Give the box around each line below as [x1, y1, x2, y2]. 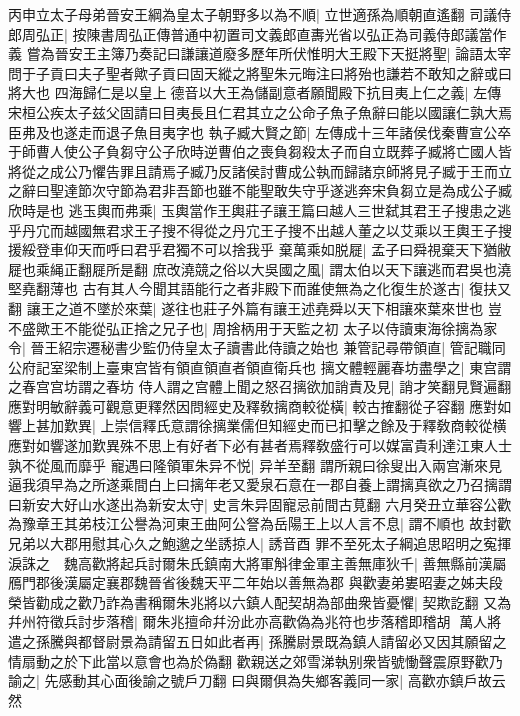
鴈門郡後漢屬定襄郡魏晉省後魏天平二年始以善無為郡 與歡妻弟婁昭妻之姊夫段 [8, 572, 503, 593]
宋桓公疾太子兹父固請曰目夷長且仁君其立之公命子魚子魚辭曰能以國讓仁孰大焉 [8, 101, 512, 122]
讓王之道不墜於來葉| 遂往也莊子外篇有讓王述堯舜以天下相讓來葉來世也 [26, 297, 484, 318]
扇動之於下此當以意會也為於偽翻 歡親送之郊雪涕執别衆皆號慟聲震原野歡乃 [21, 650, 503, 671]
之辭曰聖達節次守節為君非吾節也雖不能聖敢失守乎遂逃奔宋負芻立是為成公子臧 [8, 180, 512, 201]
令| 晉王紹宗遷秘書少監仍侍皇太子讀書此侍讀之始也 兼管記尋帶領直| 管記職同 [8, 337, 506, 358]
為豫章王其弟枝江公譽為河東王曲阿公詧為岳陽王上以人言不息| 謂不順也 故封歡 [8, 513, 512, 534]
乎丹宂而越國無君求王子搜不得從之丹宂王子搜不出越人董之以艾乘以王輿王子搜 [8, 219, 512, 240]
